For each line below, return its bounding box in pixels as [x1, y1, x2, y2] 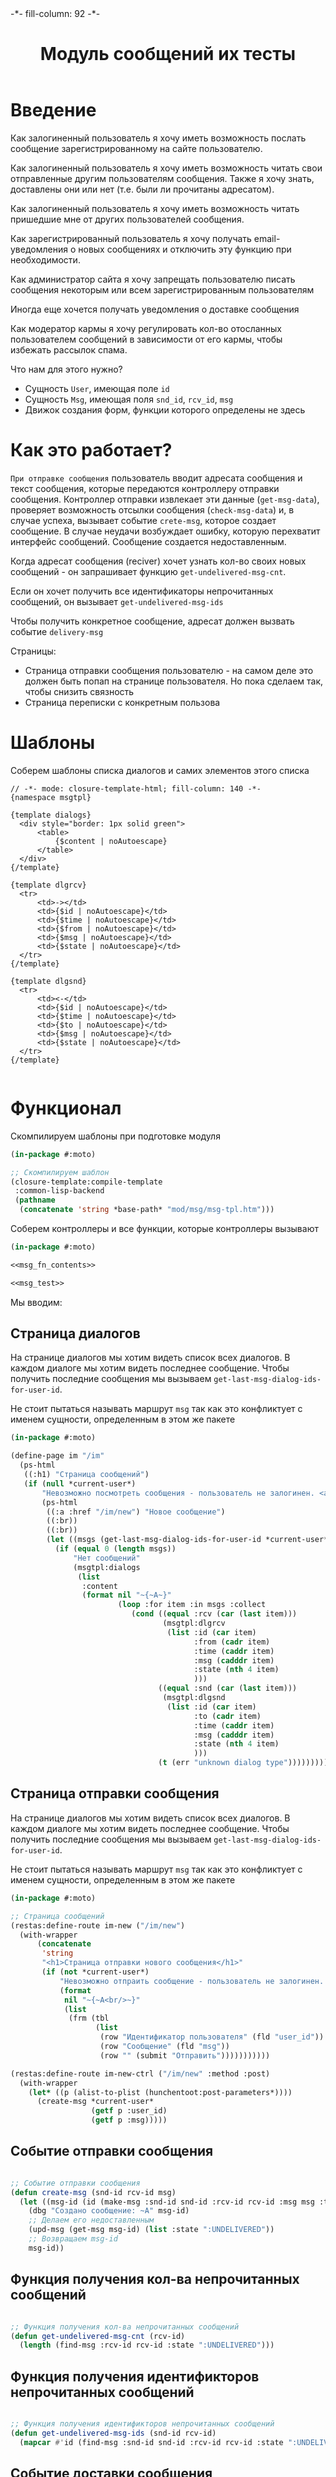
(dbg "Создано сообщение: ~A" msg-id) [28, 2206, 190, 2216]
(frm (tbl [68, 2013, 110, 2024]
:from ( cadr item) [193, 1637, 271, 1647]
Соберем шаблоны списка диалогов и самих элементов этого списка [10, 764, 310, 776]
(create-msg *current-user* [36, 2097, 155, 2107]
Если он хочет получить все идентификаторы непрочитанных [10, 585, 274, 597]
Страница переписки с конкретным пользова [24, 696, 221, 708]
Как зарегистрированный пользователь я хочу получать [10, 232, 252, 244]
